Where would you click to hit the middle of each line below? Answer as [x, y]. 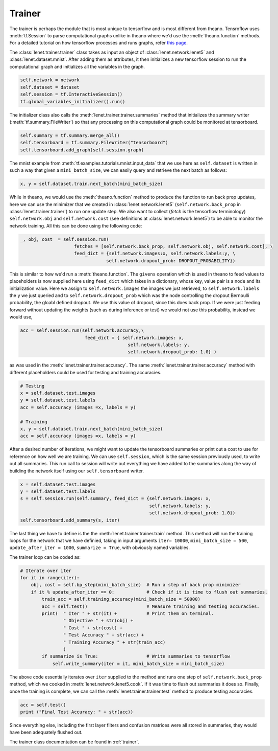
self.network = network [50, 80]
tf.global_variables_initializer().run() [73, 101]
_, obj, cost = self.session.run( [65, 239]
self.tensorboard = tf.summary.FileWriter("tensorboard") [94, 143]
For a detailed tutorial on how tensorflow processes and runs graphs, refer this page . [99, 43]
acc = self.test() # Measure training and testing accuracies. [150, 606]
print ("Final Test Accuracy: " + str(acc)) [77, 712]
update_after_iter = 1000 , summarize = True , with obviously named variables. [99, 548]
